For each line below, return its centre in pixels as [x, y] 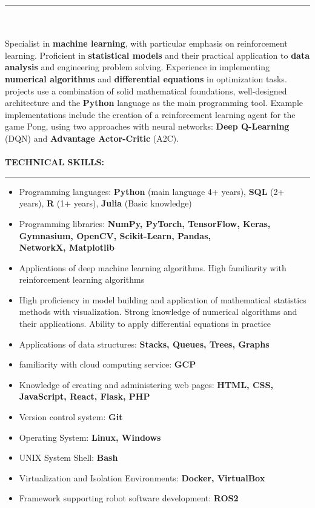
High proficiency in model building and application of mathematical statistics [163, 299]
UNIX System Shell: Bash [68, 457]
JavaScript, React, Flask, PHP [85, 396]
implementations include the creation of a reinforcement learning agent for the [150, 114]
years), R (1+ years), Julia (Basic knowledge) [105, 203]
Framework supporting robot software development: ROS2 [129, 498]
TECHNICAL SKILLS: [55, 162]
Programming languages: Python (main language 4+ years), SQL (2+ [152, 191]
